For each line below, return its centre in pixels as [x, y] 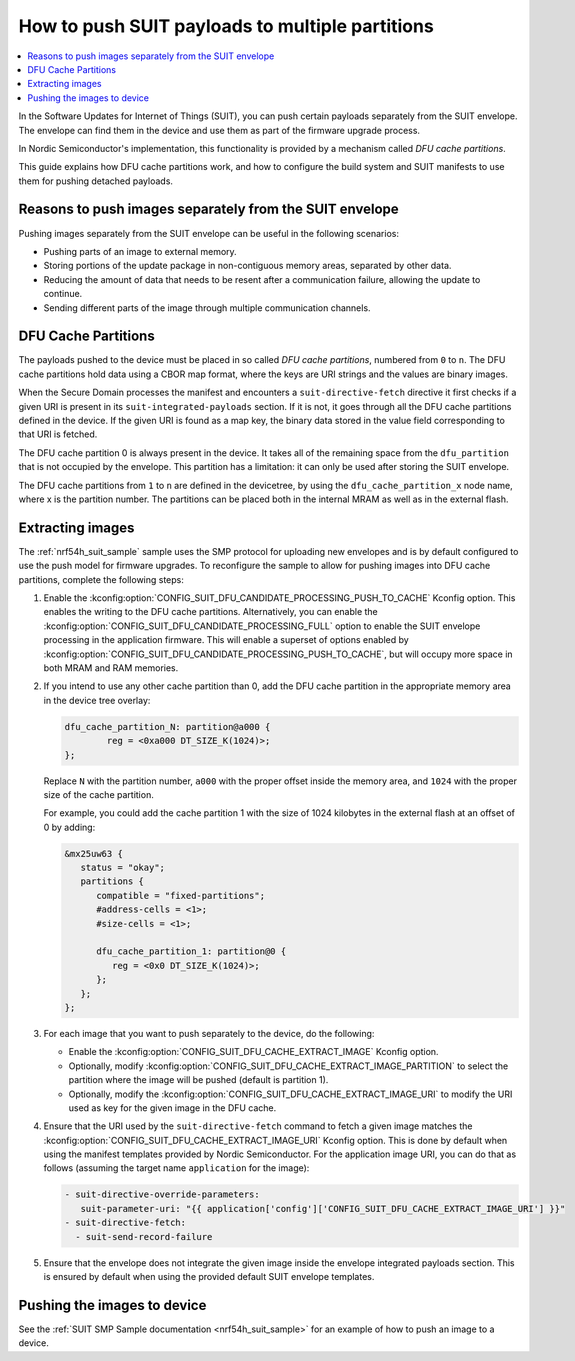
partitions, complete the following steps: [101, 579]
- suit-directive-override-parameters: [162, 1194]
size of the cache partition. [98, 794]
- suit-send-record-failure [144, 1236]
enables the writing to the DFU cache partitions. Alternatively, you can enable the [211, 612]
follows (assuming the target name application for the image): [176, 1168]
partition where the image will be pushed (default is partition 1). [198, 1080]
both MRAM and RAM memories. [111, 667]
